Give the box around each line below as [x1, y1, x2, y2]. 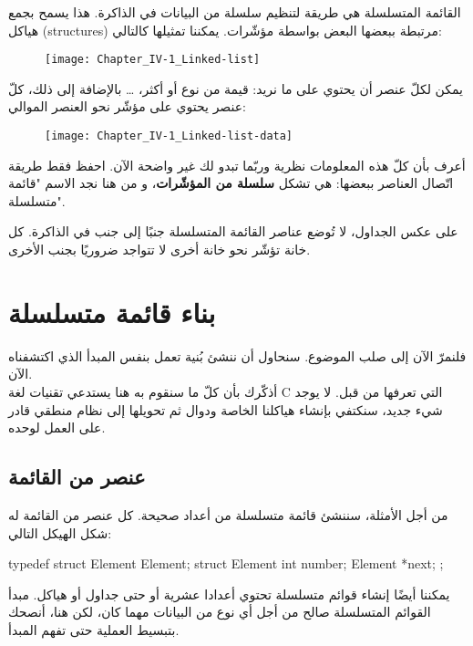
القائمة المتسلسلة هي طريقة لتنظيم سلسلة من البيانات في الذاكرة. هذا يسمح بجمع [8, 3, 461, 21]
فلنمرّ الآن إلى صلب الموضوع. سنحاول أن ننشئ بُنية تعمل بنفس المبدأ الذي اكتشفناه [8, 346, 467, 365]
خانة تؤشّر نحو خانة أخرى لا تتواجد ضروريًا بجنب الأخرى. [8, 240, 311, 259]
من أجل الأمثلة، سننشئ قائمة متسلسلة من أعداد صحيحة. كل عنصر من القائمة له [8, 505, 448, 524]
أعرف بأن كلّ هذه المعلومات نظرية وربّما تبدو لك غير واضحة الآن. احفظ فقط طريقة [8, 155, 466, 174]
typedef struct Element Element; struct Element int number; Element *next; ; [8, 554, 444, 573]
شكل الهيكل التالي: [8, 523, 112, 542]
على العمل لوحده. [8, 418, 106, 437]
